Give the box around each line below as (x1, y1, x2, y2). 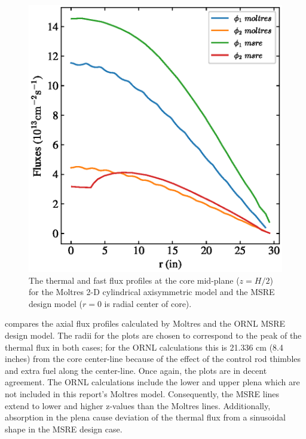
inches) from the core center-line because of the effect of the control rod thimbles (5, 352, 301, 365)
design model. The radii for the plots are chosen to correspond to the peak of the (5, 329, 302, 341)
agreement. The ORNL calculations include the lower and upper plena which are (5, 376, 300, 388)
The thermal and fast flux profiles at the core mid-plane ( (29, 274, 240, 286)
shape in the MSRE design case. (5, 422, 123, 435)
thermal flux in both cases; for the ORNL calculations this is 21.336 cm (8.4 (5, 340, 283, 353)
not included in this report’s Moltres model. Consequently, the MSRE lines (5, 387, 280, 400)
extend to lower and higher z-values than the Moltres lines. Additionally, (5, 399, 271, 412)
